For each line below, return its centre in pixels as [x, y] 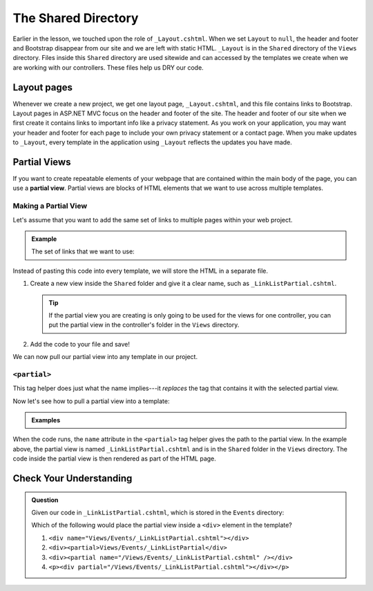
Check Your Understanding [73, 479]
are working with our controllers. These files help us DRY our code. [108, 67]
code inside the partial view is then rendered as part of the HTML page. [115, 458]
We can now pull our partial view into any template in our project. [105, 357]
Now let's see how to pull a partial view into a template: [91, 401]
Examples [46, 420]
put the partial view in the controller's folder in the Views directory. [144, 325]
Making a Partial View [50, 206]
